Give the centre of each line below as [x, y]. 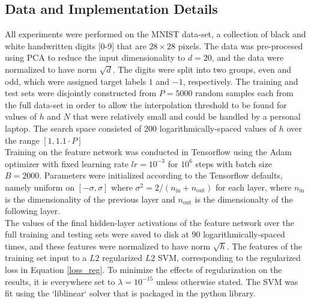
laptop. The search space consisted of [73, 128]
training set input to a [46, 258]
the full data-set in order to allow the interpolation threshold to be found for [146, 104]
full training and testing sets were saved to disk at [97, 234]
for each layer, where [253, 187]
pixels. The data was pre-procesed [240, 45]
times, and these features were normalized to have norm [108, 246]
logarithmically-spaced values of [218, 128]
